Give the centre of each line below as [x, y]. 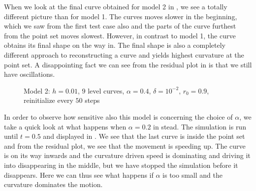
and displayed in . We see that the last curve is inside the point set [144, 136]
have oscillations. [30, 74]
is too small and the [192, 175]
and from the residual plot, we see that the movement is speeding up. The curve [125, 145]
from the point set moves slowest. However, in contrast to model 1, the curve [120, 35]
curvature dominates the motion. [53, 184]
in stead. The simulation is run [200, 126]
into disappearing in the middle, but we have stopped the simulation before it [121, 165]
